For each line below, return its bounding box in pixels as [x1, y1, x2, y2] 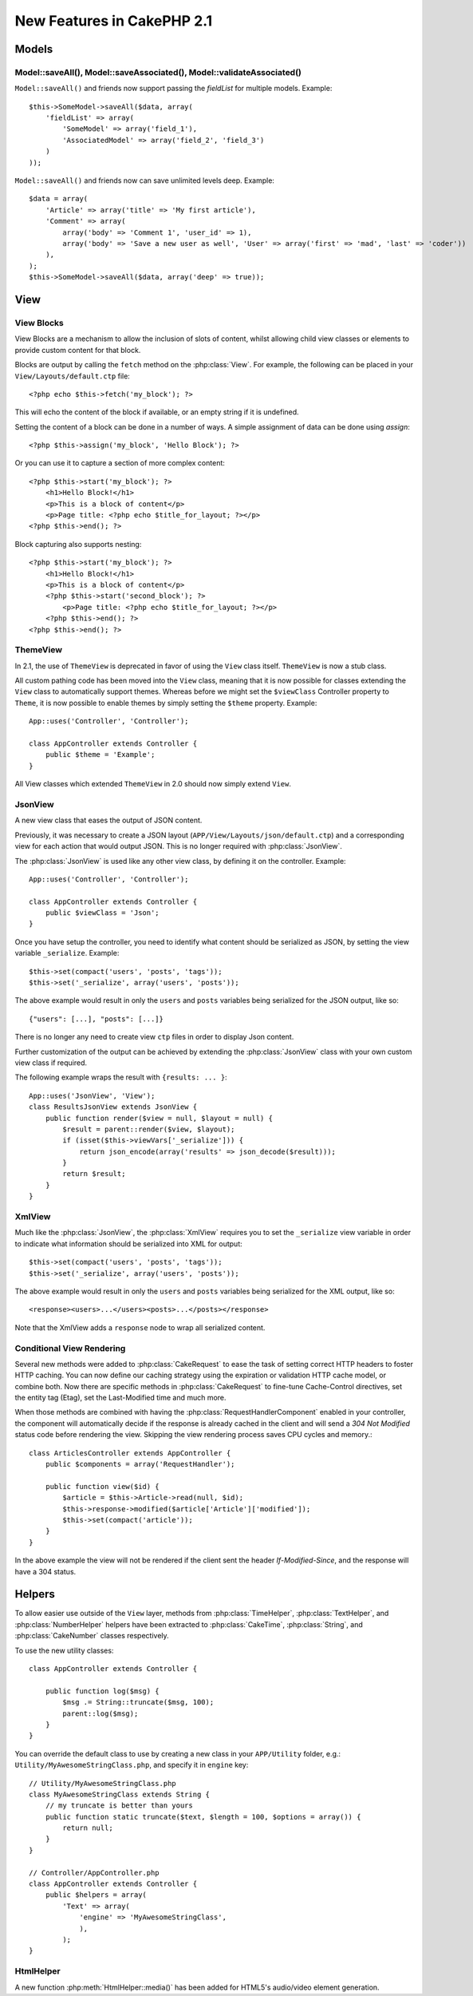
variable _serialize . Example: [14, 948, 120, 958]
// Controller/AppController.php [29, 1868, 160, 1877]
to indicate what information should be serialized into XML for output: [14, 1238, 242, 1249]
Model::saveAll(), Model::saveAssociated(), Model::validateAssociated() [14, 66, 302, 77]
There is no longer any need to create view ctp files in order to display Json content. [14, 1032, 294, 1042]
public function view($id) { [45, 1482, 160, 1491]
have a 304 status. [14, 1566, 77, 1576]
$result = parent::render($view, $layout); [62, 1124, 235, 1134]
